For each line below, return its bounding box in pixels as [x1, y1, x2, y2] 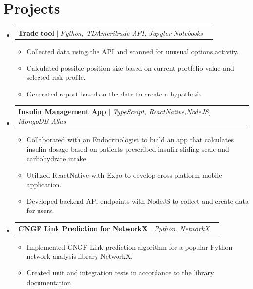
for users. [26, 205, 54, 215]
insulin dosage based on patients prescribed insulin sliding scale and [26, 144, 229, 154]
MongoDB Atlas [18, 116, 66, 126]
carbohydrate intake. [26, 153, 88, 163]
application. [26, 179, 62, 190]
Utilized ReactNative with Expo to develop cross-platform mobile [26, 170, 222, 180]
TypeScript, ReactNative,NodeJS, [112, 106, 211, 116]
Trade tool [18, 27, 55, 38]
